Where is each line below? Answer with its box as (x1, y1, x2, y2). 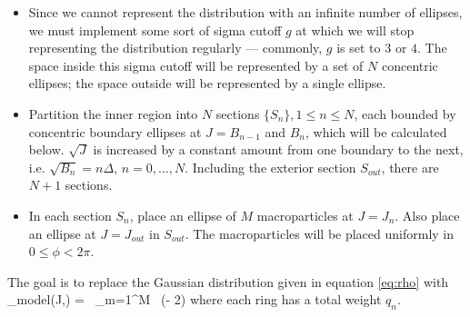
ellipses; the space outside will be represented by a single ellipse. (28, 74, 386, 93)
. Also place (395, 205, 460, 224)
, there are (381, 157, 439, 176)
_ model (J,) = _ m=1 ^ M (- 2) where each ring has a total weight (7, 290, 382, 309)
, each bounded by (354, 104, 456, 123)
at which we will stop (295, 20, 415, 39)
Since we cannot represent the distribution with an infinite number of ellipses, (28, 3, 463, 21)
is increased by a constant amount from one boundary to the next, (93, 140, 464, 159)
